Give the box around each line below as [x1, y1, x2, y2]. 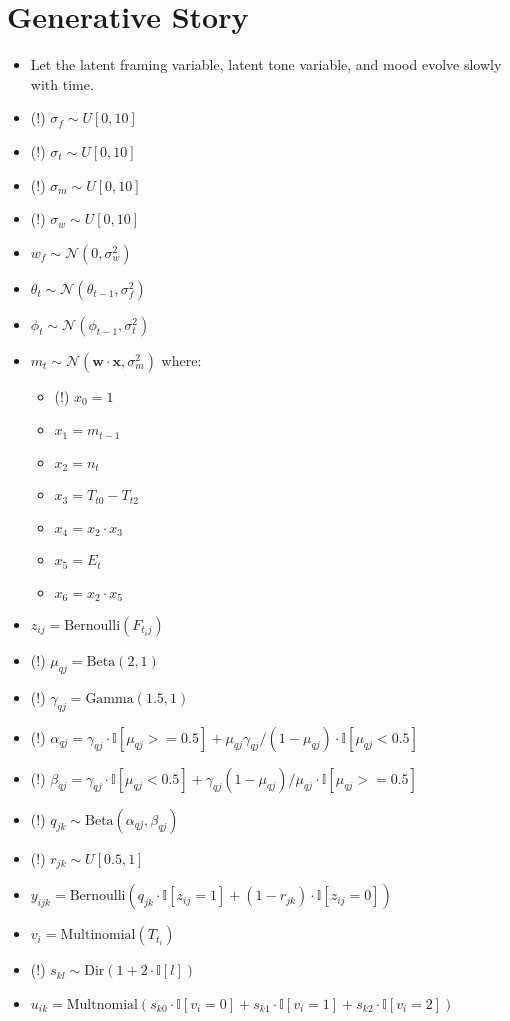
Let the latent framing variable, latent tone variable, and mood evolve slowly [30, 54, 502, 75]
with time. [30, 73, 94, 94]
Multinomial [60, 928, 136, 943]
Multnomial [66, 997, 138, 1012]
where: [161, 349, 202, 370]
